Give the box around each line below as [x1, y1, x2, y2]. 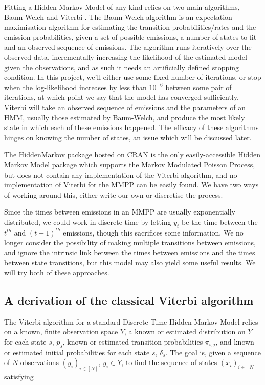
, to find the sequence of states [121, 357, 217, 368]
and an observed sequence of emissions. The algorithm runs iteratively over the [4, 41, 252, 52]
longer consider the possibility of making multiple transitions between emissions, [4, 237, 256, 248]
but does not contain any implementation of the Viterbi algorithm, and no [4, 169, 237, 180]
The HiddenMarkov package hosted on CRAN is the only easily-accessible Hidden [4, 149, 261, 160]
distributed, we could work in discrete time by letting [4, 216, 171, 227]
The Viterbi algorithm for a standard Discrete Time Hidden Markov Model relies [4, 316, 258, 327]
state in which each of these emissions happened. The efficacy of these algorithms [4, 122, 259, 133]
